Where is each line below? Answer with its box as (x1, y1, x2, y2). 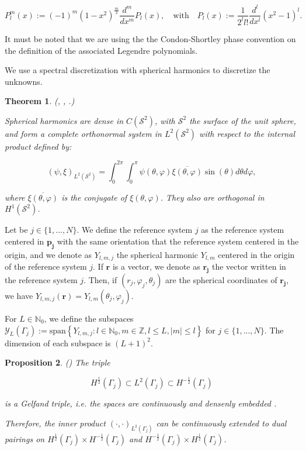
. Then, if (84, 274, 117, 285)
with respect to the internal (199, 127, 295, 139)
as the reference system (201, 223, 284, 236)
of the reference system (5, 260, 87, 273)
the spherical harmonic (116, 248, 199, 260)
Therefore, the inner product (5, 416, 106, 429)
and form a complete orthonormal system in (5, 127, 162, 139)
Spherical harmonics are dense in (5, 114, 124, 126)
